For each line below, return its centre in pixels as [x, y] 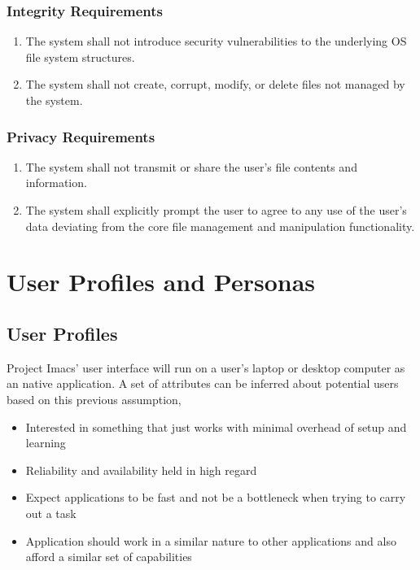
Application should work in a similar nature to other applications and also [211, 540]
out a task [51, 513]
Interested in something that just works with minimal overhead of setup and [216, 426]
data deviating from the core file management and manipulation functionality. [220, 226]
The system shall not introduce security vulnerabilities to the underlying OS [216, 41]
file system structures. [80, 57]
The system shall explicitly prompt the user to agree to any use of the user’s [216, 210]
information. [56, 183]
